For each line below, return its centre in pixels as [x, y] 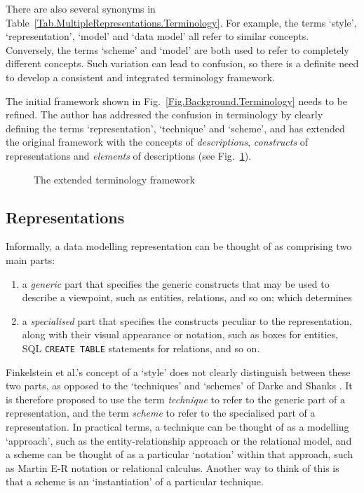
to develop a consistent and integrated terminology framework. [140, 77]
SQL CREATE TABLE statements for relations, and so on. [141, 348]
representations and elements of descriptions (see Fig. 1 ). [129, 155]
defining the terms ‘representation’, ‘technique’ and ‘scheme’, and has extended [175, 128]
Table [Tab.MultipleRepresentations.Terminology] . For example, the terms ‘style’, [181, 22]
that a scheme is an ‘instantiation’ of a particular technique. [135, 481]
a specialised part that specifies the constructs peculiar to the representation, [187, 320]
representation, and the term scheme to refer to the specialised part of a [161, 413]
